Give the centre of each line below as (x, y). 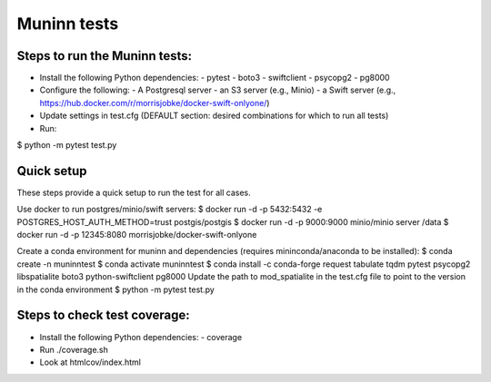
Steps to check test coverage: (103, 315)
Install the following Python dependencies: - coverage (141, 337)
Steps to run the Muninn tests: (105, 56)
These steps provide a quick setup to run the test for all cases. (134, 192)
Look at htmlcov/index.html (90, 362)
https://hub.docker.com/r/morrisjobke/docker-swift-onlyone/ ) (155, 103)
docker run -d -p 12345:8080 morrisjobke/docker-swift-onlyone (137, 235)
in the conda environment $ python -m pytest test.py (116, 289)
